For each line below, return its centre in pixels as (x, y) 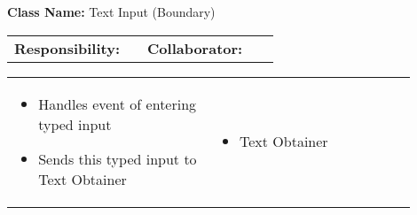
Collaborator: (195, 48)
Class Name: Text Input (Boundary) (111, 12)
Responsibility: (67, 48)
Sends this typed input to (118, 158)
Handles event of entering (118, 104)
